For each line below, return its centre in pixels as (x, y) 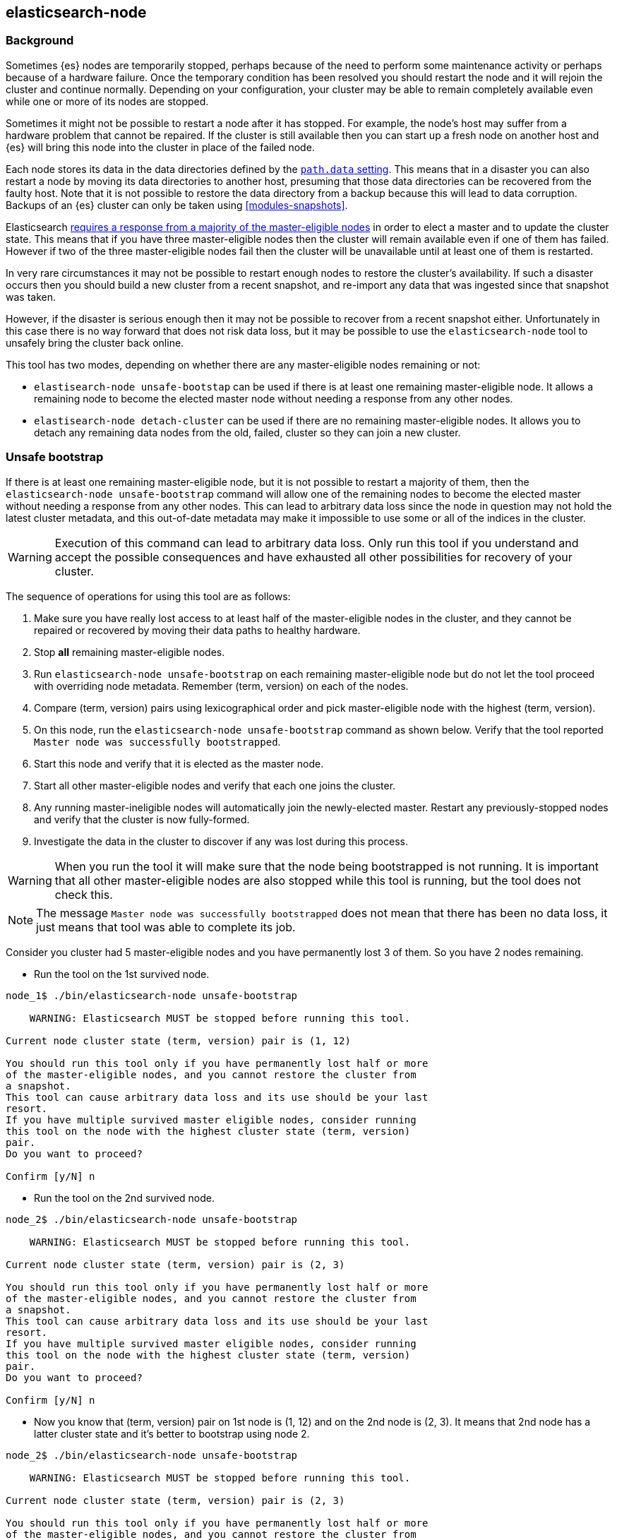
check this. (84, 894)
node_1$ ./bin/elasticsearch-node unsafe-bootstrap (152, 995)
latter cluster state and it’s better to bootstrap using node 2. (172, 1433)
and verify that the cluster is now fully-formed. (142, 819)
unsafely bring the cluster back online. (95, 342)
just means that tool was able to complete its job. (166, 927)
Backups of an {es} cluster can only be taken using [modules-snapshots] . (177, 205)
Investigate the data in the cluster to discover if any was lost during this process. (221, 841)
